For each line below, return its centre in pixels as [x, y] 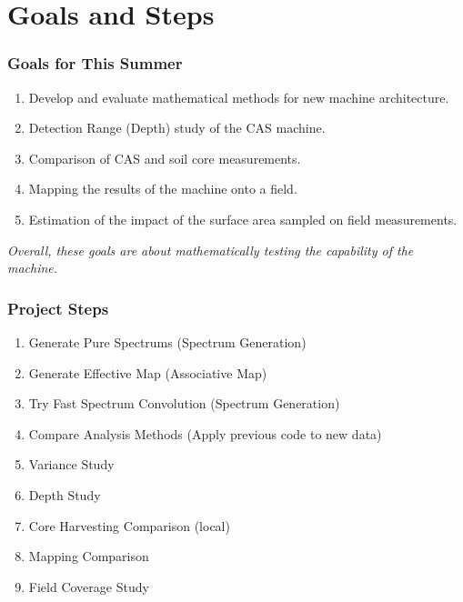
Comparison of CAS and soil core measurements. [165, 158]
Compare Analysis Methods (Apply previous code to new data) [205, 433]
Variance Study [71, 464]
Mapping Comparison [89, 556]
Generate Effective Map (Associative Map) [148, 372]
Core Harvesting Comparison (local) [129, 525]
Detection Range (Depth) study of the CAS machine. [177, 128]
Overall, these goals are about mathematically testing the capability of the [211, 250]
